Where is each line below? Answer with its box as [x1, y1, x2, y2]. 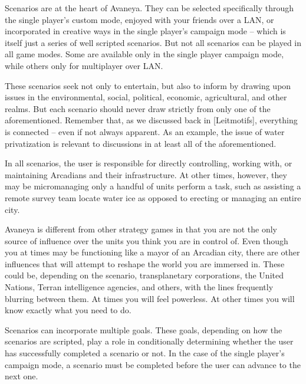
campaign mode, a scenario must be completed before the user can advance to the [5, 358, 301, 370]
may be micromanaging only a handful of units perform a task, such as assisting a [5, 180, 301, 192]
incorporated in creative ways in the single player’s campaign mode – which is [5, 25, 286, 37]
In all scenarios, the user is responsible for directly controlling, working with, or [5, 157, 292, 169]
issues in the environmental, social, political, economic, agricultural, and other [5, 91, 287, 103]
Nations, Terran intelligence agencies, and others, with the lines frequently [5, 281, 274, 293]
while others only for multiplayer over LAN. [5, 59, 163, 71]
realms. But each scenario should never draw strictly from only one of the [5, 102, 271, 114]
